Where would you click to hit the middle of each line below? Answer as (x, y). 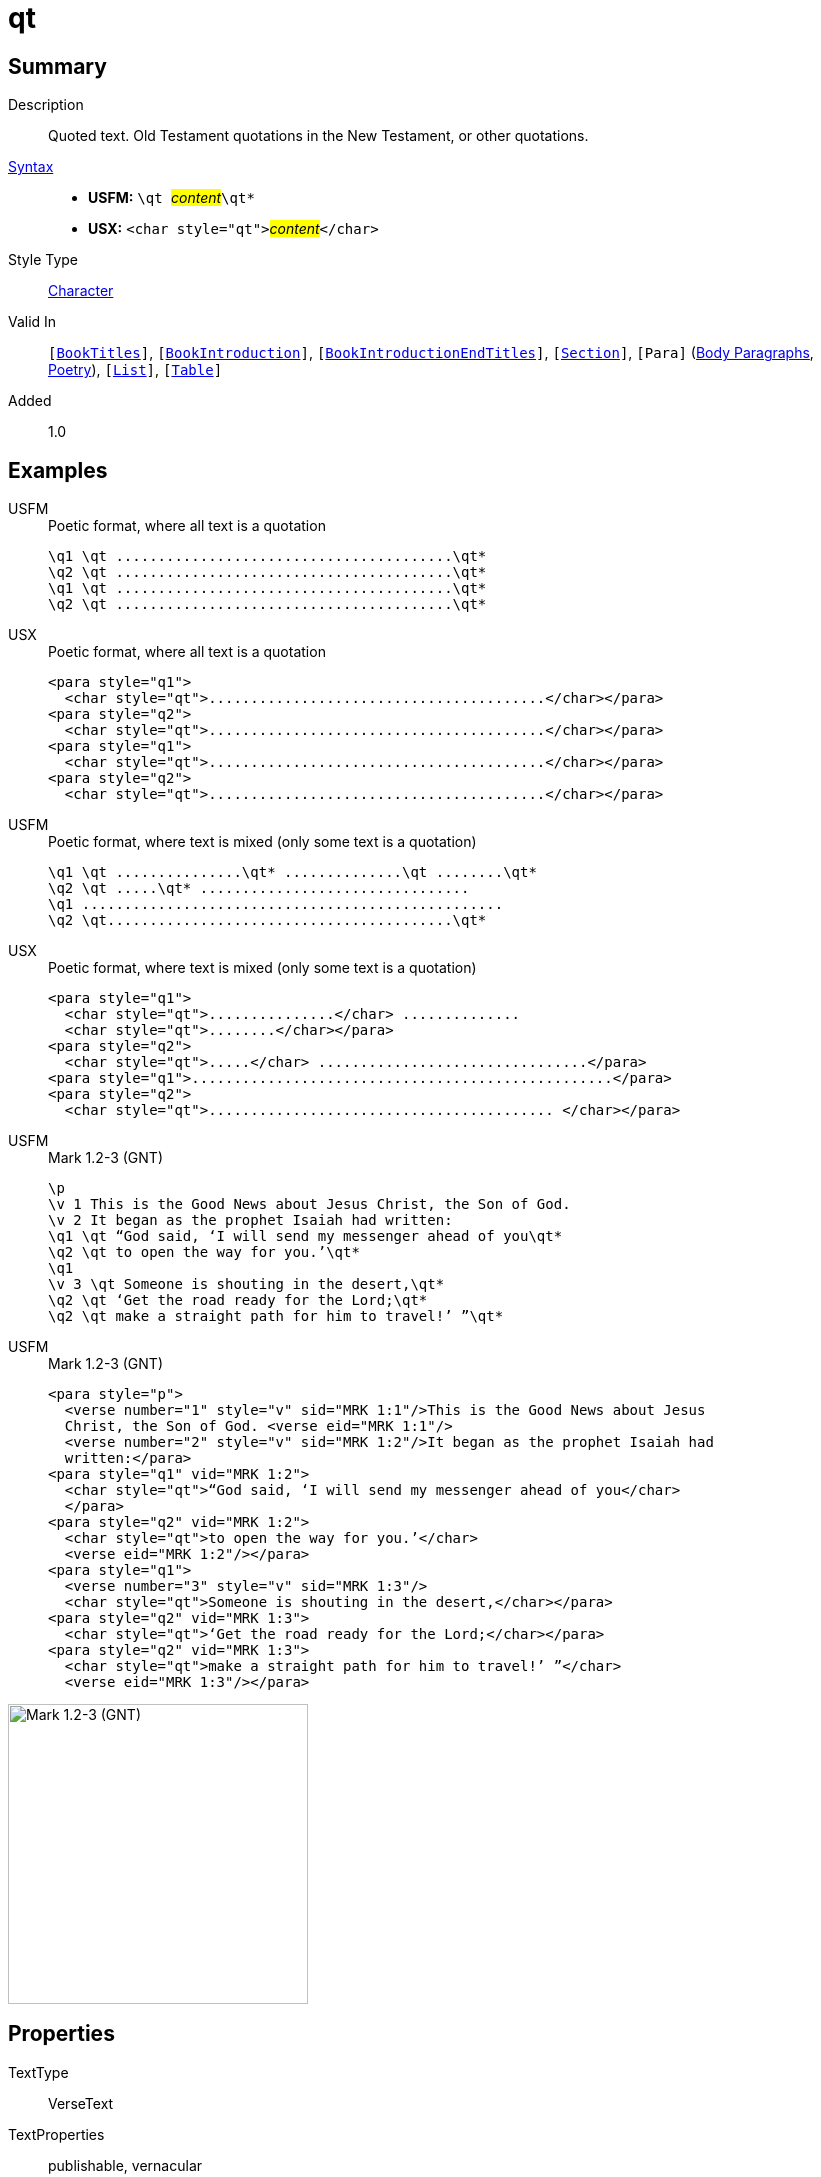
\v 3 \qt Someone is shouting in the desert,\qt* (246, 1284)
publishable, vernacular (125, 2165)
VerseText (81, 2103)
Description (46, 105)
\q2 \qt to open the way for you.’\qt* (204, 1252)
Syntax (31, 167)
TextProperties (56, 2134)
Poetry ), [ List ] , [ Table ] (135, 370)
